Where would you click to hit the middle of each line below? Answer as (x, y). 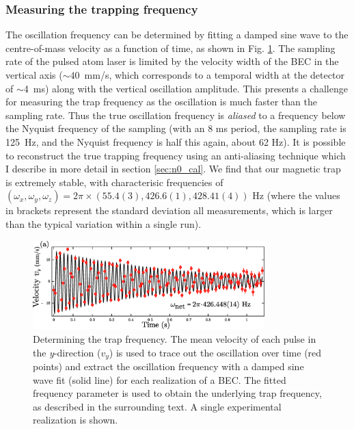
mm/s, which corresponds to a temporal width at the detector (214, 75)
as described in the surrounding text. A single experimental (157, 406)
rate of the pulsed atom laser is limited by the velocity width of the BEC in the (172, 61)
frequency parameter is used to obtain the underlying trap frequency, (177, 393)
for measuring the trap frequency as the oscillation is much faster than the (161, 102)
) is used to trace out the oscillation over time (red (215, 352)
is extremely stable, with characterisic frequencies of (114, 182)
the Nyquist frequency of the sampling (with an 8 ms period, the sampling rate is (176, 128)
